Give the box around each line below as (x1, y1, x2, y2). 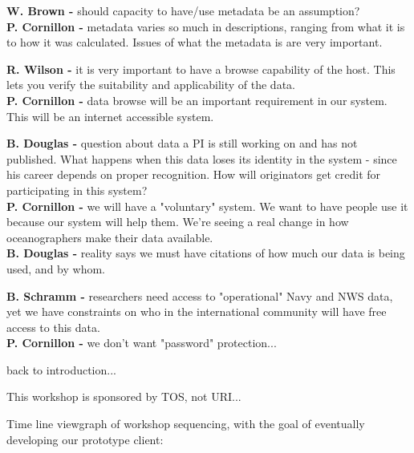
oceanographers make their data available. (6, 229, 213, 245)
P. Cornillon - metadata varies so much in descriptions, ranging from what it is (6, 18, 405, 34)
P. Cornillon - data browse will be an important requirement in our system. (6, 91, 388, 108)
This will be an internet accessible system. (6, 107, 214, 124)
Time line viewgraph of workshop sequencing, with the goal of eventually (6, 415, 365, 432)
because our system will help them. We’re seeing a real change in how (6, 213, 349, 230)
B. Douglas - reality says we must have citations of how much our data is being (6, 245, 405, 261)
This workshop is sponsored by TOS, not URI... (6, 388, 241, 405)
